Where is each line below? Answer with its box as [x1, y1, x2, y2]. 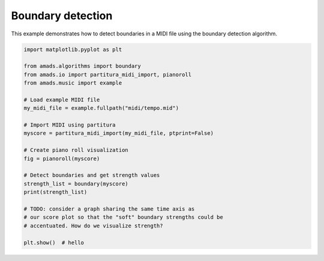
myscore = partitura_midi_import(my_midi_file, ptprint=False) [23, 130, 214, 137]
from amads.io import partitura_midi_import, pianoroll [23, 71, 192, 78]
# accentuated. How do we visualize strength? [23, 222, 163, 229]
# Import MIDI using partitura [23, 122, 116, 128]
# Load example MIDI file [23, 96, 100, 103]
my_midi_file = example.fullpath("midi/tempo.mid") [23, 105, 179, 112]
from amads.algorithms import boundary [23, 63, 141, 70]
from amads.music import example [23, 80, 122, 86]
